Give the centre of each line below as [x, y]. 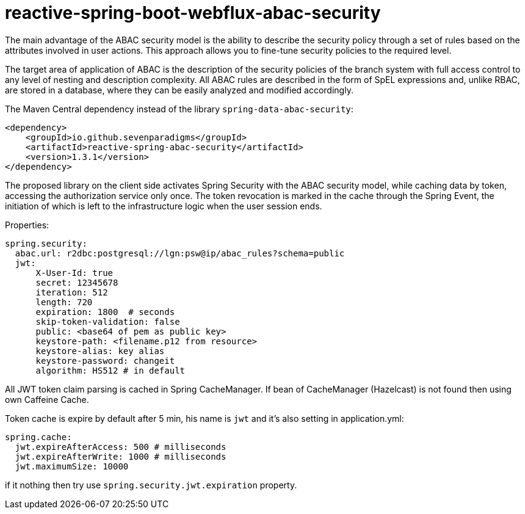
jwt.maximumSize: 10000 [72, 466]
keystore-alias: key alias [100, 351]
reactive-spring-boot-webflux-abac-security [193, 13]
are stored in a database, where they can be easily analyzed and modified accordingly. [179, 90]
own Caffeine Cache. [47, 399]
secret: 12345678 [77, 282]
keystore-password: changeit [105, 360]
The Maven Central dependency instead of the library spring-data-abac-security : [179, 109]
